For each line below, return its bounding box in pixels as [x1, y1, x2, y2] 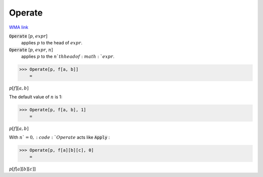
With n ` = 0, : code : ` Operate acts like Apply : [9, 134, 110, 141]
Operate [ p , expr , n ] [9, 47, 53, 53]
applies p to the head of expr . [21, 40, 83, 46]
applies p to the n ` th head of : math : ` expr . [21, 53, 114, 59]
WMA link [9, 24, 29, 30]
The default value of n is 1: [9, 94, 63, 100]
